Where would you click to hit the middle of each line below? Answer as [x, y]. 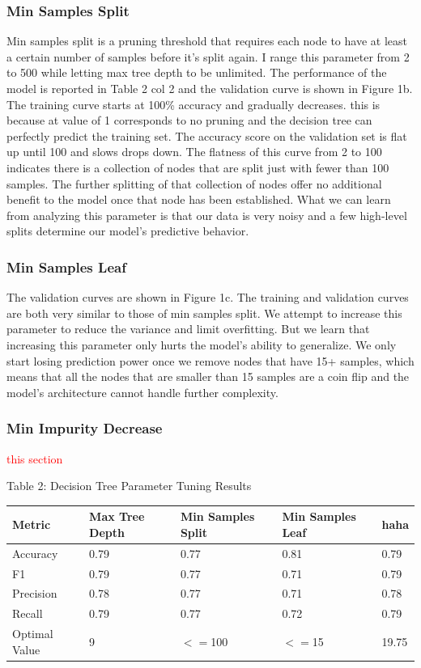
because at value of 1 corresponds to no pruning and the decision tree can [189, 120]
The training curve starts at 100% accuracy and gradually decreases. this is [193, 104]
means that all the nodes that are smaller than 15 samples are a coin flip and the [208, 376]
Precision [35, 593]
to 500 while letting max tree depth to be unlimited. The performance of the [197, 72]
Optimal [33, 634]
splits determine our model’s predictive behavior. [128, 231]
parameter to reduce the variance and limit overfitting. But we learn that [188, 329]
